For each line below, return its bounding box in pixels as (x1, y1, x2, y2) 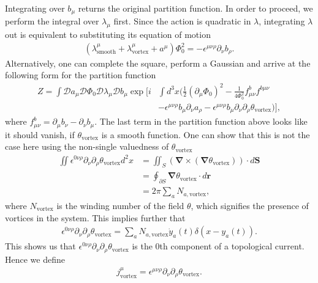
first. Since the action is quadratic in (113, 15, 251, 28)
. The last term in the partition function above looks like (94, 115, 308, 128)
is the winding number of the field (56, 199, 184, 211)
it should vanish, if (5, 128, 75, 141)
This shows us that (5, 240, 76, 252)
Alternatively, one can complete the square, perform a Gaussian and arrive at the (5, 56, 311, 69)
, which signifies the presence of (191, 199, 309, 211)
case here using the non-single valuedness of (5, 140, 169, 153)
